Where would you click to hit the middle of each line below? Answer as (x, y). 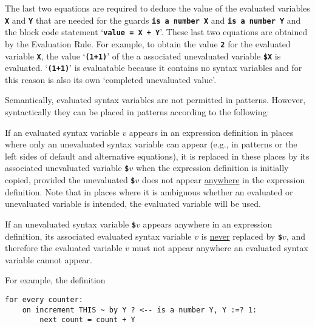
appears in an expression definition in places (211, 132)
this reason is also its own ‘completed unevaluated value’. (111, 79)
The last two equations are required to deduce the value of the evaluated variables (157, 8)
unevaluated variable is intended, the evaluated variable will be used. (133, 204)
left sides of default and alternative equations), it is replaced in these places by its (157, 156)
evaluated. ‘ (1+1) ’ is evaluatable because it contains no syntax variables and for (154, 68)
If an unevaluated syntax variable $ (71, 224)
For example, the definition (55, 280)
